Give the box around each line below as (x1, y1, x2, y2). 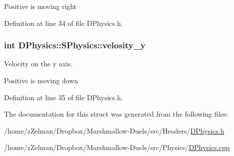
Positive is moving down (4, 75, 78, 85)
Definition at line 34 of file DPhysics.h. (4, 17, 123, 28)
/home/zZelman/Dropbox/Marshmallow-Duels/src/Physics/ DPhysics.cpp (4, 142, 230, 153)
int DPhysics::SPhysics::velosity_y (4, 39, 145, 51)
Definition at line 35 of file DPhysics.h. (4, 92, 123, 102)
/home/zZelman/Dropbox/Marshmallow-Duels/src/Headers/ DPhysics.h (4, 125, 224, 136)
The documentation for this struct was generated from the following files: (4, 109, 228, 119)
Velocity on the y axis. (4, 58, 73, 69)
